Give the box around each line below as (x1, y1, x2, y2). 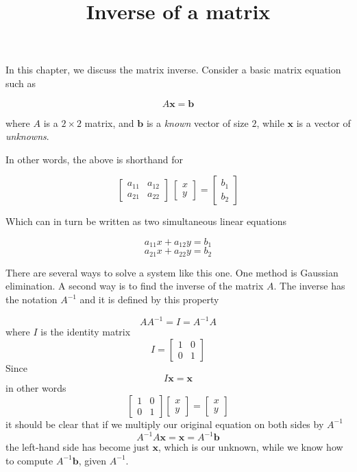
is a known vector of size (146, 115, 249, 130)
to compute (5, 453, 53, 467)
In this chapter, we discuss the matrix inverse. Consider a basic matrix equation (5, 62, 341, 77)
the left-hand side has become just (5, 440, 149, 453)
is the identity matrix (40, 324, 131, 339)
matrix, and (84, 115, 134, 130)
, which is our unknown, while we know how (158, 440, 343, 453)
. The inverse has (273, 279, 345, 293)
